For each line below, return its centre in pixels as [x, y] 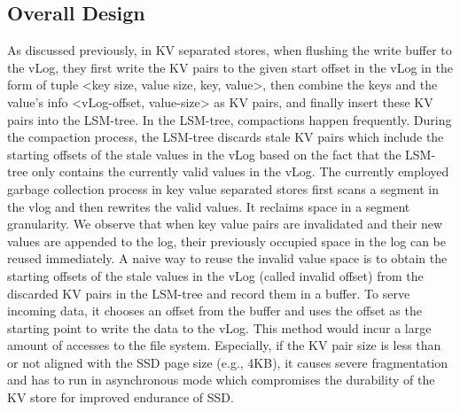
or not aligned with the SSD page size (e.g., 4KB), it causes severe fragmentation [227, 362]
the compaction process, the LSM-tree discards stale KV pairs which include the [226, 137]
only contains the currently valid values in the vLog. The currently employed [241, 171]
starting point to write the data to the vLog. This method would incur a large [219, 327]
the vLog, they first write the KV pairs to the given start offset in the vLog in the [230, 67]
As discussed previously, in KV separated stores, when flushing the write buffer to [230, 50]
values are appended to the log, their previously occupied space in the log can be [227, 241]
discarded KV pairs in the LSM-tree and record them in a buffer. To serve [209, 293]
